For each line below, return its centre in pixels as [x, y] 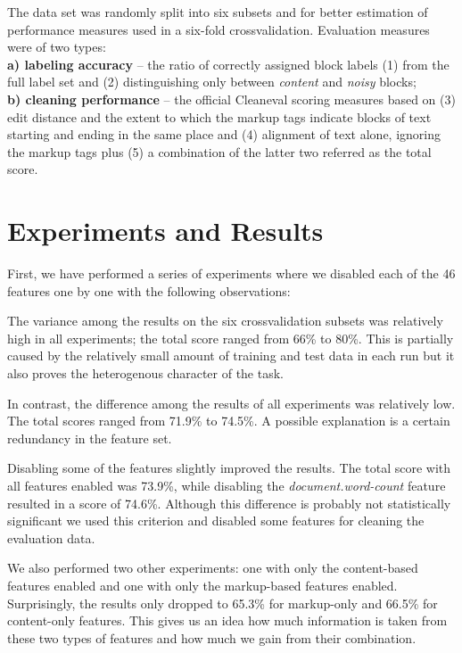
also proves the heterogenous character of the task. [145, 373]
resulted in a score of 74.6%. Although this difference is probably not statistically [229, 503]
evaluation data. [51, 537]
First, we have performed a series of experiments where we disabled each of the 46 [231, 273]
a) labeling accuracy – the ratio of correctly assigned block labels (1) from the [228, 64]
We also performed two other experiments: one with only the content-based [213, 568]
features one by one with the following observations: [149, 290]
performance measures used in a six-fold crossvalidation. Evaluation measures [219, 29]
